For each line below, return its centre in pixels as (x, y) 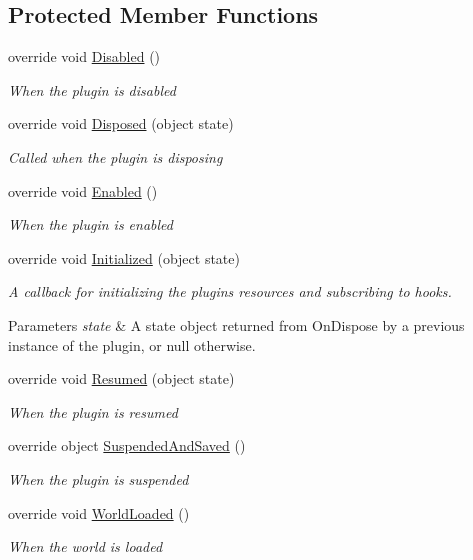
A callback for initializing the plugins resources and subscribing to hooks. (230, 291)
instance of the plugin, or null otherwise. (132, 344)
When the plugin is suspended (98, 478)
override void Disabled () (84, 56)
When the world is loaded (85, 546)
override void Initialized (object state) (124, 257)
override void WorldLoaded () (99, 512)
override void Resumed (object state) (121, 378)
